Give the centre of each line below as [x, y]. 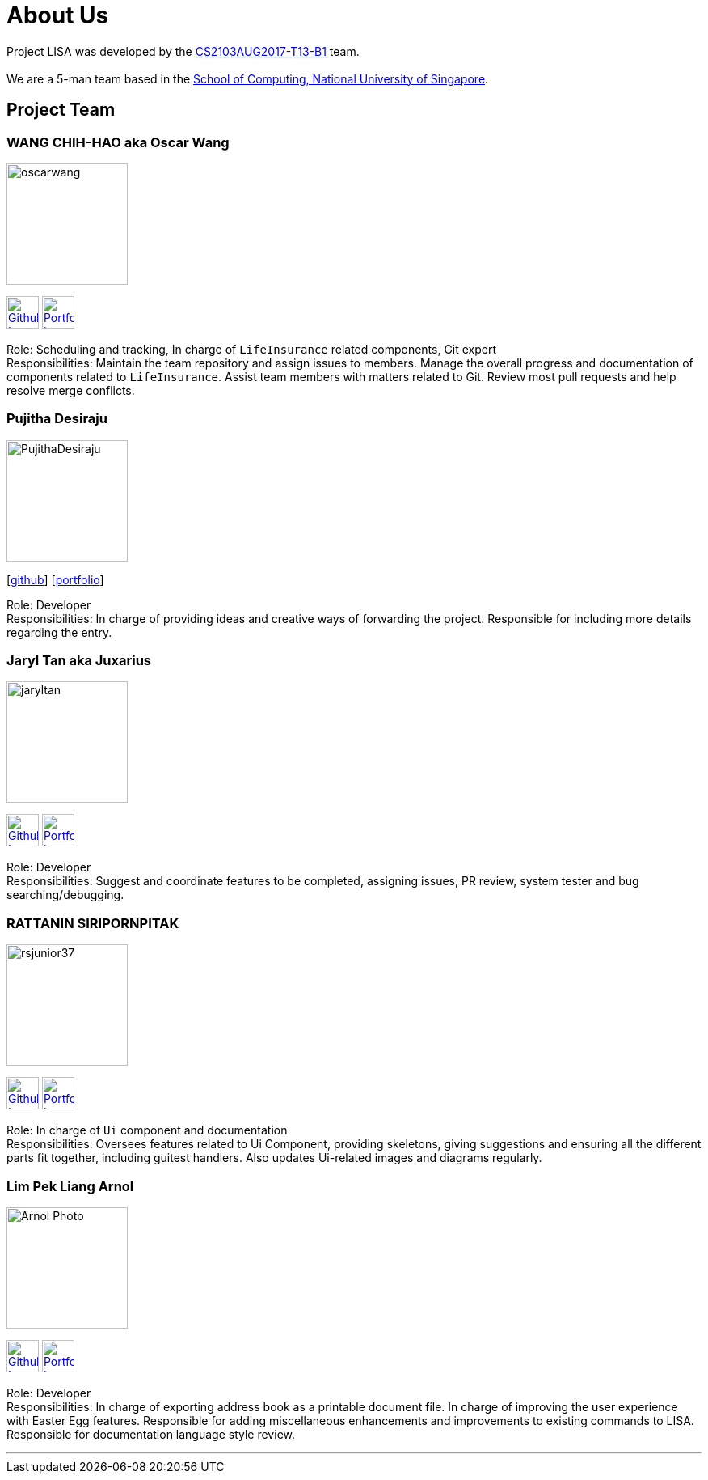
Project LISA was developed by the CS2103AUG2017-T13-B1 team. [183, 51]
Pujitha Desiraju [57, 419]
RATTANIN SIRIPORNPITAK [93, 923]
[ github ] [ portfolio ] [55, 579]
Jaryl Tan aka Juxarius [79, 661]
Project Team [61, 110]
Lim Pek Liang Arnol [70, 1186]
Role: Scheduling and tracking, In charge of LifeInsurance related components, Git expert [252, 349]
